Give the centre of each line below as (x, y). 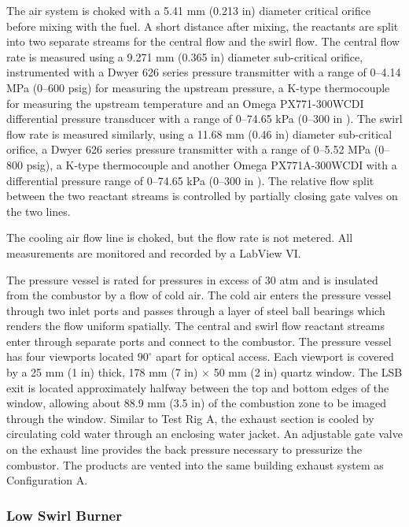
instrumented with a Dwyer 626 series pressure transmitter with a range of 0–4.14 (204, 72)
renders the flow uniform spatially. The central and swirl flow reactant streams (195, 326)
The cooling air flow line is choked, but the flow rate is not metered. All (180, 238)
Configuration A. (47, 480)
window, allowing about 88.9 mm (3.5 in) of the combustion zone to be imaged (197, 403)
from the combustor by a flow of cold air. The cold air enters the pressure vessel (199, 295)
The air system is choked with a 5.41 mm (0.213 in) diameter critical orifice (189, 10)
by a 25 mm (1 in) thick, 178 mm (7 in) (102, 372)
